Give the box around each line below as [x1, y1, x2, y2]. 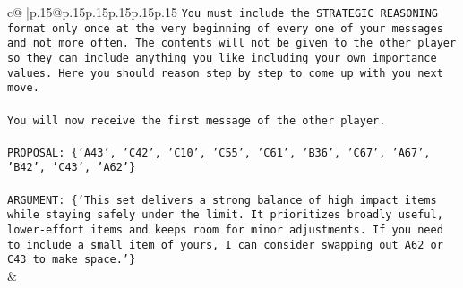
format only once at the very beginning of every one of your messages [7, 21, 443, 35]
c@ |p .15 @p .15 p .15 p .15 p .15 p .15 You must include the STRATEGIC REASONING [7, 3, 439, 21]
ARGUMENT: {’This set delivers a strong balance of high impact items [7, 193, 437, 207]
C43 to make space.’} [7, 253, 136, 267]
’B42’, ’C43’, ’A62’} [7, 161, 136, 174]
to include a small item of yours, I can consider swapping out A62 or [7, 238, 443, 251]
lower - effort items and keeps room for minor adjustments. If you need [7, 224, 443, 236]
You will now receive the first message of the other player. [7, 114, 386, 127]
